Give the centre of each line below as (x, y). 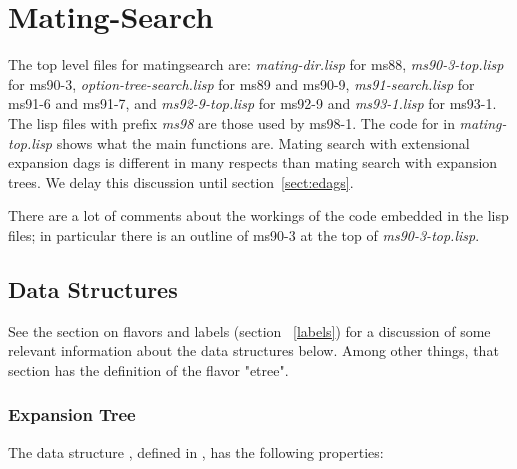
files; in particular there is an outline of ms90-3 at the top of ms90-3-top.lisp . (244, 234)
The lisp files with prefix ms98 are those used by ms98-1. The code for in (231, 122)
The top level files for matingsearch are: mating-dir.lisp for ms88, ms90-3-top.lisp (256, 64)
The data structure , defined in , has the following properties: (196, 451)
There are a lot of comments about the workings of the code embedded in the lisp (258, 215)
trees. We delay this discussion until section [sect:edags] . (181, 181)
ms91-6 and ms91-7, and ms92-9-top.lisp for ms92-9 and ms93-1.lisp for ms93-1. (252, 103)
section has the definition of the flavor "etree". (148, 369)
